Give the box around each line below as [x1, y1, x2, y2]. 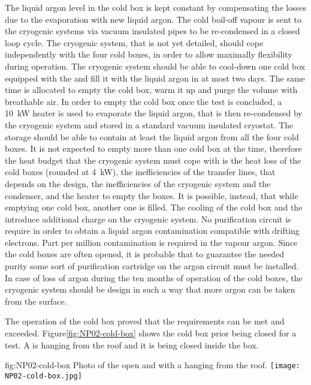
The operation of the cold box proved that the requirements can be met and [5, 315, 285, 327]
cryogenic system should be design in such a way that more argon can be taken [5, 283, 295, 296]
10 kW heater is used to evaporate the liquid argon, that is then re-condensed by [5, 107, 303, 119]
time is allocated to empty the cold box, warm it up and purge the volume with [5, 83, 298, 96]
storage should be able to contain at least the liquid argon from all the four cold [5, 130, 299, 143]
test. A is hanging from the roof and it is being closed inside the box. [5, 338, 259, 351]
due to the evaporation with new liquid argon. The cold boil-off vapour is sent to [5, 13, 301, 25]
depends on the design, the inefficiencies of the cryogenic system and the [5, 177, 271, 190]
